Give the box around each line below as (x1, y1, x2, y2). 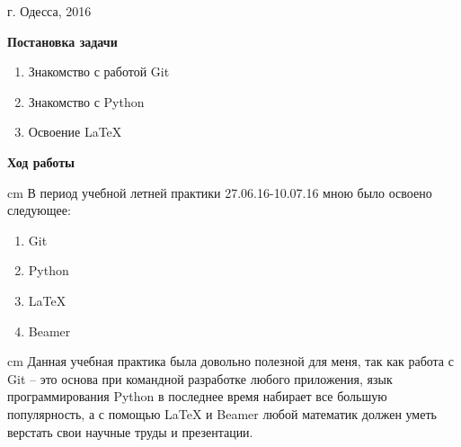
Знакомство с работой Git (28, 62, 170, 81)
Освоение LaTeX (28, 122, 122, 141)
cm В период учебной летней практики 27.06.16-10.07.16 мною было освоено (7, 183, 432, 201)
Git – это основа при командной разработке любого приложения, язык (7, 369, 393, 388)
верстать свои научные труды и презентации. (7, 422, 253, 441)
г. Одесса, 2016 (7, 2, 92, 20)
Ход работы (7, 152, 75, 171)
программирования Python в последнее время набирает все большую (7, 387, 387, 406)
